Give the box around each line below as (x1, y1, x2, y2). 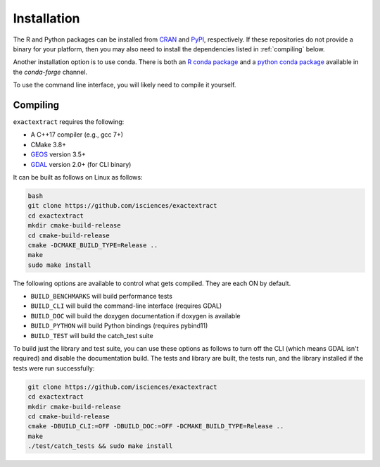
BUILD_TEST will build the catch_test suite (30, 331, 154, 340)
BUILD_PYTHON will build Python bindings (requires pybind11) (30, 321, 208, 330)
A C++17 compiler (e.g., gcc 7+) (30, 130, 123, 139)
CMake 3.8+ (30, 140, 67, 149)
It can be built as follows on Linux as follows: (13, 173, 143, 181)
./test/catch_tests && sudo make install (27, 442, 173, 450)
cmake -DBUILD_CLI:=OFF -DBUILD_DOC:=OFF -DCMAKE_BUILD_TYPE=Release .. (27, 423, 284, 430)
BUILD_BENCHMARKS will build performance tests (30, 292, 172, 301)
